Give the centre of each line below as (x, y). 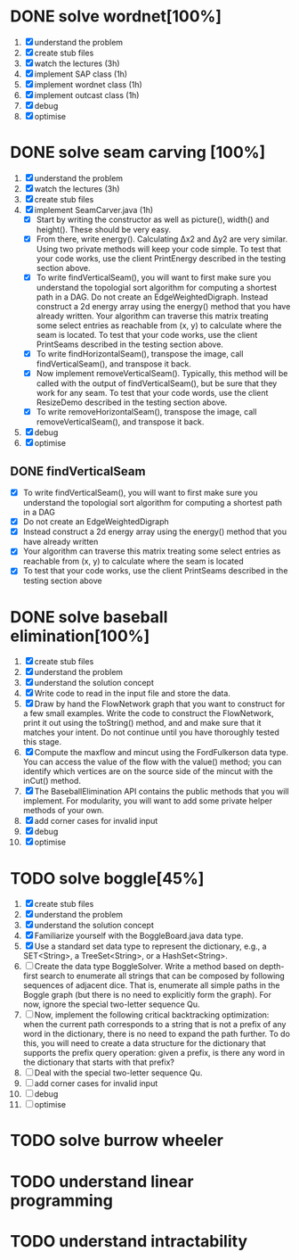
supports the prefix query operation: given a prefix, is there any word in (154, 1053)
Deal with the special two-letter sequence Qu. (118, 1073)
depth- (272, 967)
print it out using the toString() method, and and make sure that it (142, 723)
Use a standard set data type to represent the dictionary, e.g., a (150, 946)
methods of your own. (64, 811)
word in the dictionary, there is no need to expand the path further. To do (156, 1034)
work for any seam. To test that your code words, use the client (152, 393)
